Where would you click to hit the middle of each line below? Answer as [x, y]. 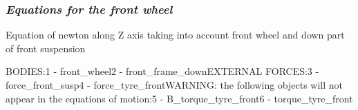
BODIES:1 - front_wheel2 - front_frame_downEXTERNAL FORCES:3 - [162, 71]
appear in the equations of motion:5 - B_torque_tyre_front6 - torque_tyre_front [179, 98]
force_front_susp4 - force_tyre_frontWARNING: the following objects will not [175, 85]
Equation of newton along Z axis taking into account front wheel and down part [175, 35]
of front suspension [46, 48]
